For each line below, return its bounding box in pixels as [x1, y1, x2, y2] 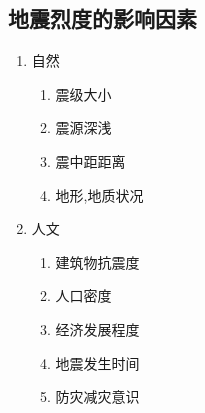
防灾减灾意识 [55, 386, 140, 407]
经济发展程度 [55, 318, 140, 339]
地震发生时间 [55, 352, 140, 373]
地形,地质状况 [55, 184, 144, 205]
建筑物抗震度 [55, 251, 140, 272]
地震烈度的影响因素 [8, 3, 197, 34]
